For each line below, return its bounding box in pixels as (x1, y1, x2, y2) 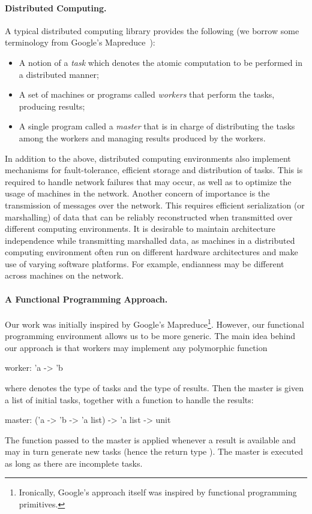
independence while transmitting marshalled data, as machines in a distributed (5, 234, 295, 246)
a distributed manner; (19, 68, 99, 80)
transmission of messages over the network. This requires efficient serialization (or (5, 198, 305, 211)
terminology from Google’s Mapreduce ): (5, 36, 155, 49)
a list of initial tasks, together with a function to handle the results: (5, 393, 254, 406)
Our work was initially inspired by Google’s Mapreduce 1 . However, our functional (5, 316, 304, 330)
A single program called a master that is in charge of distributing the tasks (19, 120, 295, 132)
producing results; (19, 99, 85, 112)
